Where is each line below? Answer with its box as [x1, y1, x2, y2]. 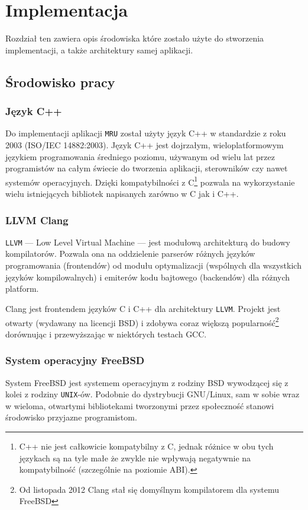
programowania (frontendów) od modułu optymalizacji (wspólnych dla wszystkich [5, 259, 301, 272]
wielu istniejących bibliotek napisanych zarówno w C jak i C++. [5, 187, 239, 199]
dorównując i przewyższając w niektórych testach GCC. [5, 327, 207, 340]
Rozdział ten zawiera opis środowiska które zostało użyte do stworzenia [5, 32, 264, 44]
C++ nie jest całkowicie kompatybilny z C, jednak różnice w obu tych [19, 440, 274, 452]
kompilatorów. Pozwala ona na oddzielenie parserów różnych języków [5, 247, 255, 260]
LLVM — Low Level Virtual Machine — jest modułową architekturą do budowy [5, 235, 290, 248]
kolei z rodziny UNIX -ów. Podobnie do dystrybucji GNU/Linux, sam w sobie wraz [5, 388, 300, 400]
